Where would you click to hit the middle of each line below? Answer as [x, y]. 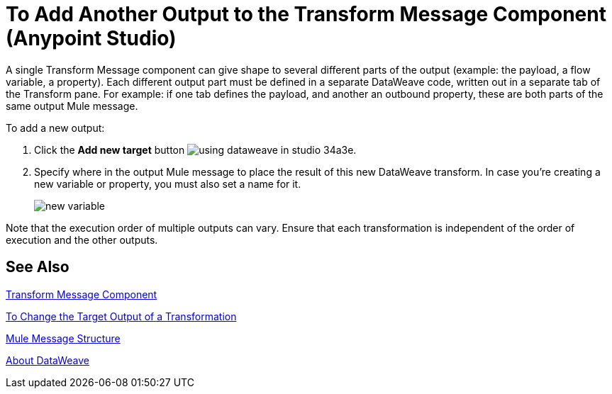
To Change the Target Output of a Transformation [121, 316]
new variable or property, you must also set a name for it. [168, 184]
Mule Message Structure [63, 338]
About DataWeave [48, 360]
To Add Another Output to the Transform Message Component [306, 14]
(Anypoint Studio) [91, 38]
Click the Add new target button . [195, 150]
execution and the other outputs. [82, 240]
